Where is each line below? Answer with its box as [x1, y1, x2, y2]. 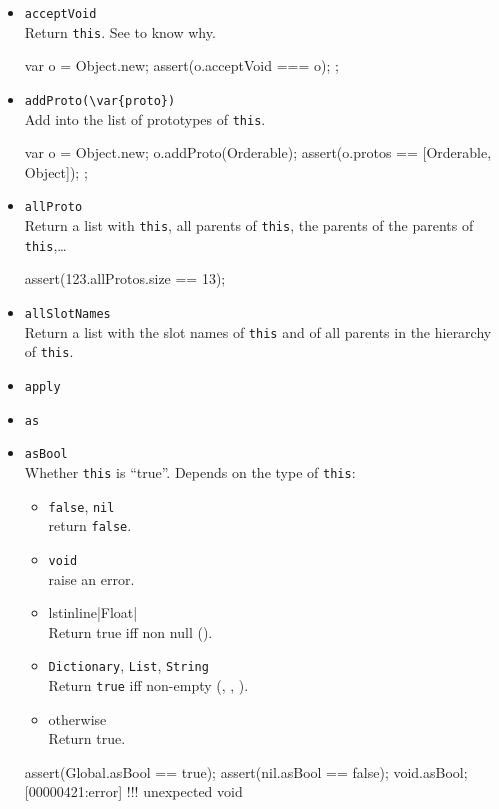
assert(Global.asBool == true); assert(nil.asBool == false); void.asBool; [24, 761, 468, 782]
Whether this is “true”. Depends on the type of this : [24, 461, 356, 482]
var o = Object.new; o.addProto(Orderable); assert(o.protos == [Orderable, [24, 142, 492, 163]
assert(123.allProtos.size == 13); [24, 268, 226, 289]
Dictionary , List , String [48, 655, 209, 676]
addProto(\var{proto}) [24, 93, 176, 108]
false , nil [48, 495, 115, 516]
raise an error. [48, 568, 135, 589]
